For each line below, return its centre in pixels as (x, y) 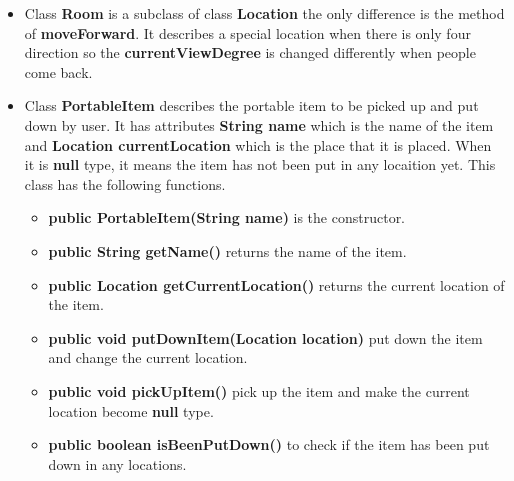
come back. (58, 71)
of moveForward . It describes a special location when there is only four (247, 32)
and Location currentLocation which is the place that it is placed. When (258, 144)
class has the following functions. (125, 183)
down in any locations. (117, 463)
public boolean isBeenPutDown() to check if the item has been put (269, 444)
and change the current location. (148, 357)
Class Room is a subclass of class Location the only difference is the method (264, 13)
